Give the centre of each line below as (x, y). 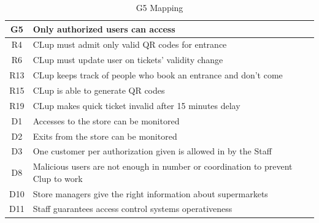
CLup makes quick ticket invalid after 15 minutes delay (136, 105)
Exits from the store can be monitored (105, 136)
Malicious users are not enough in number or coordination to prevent (163, 166)
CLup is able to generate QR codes (99, 90)
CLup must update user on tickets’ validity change (128, 60)
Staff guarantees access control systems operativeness (133, 209)
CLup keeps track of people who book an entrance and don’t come (158, 75)
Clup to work (58, 178)
